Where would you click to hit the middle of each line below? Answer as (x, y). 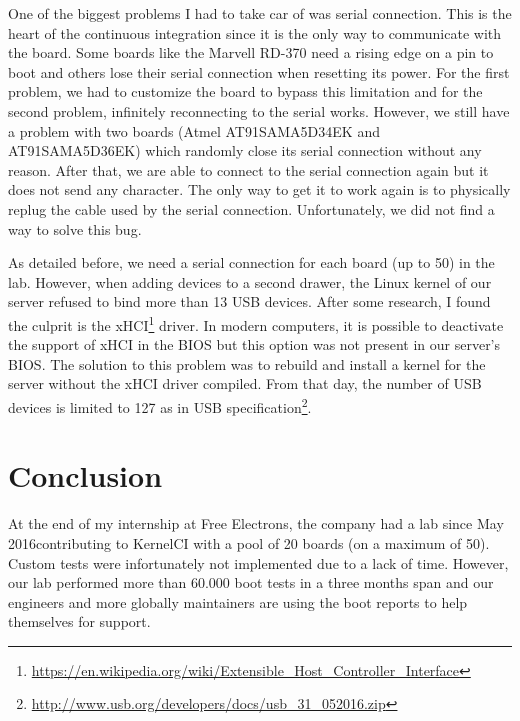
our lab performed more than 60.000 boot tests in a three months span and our (251, 582)
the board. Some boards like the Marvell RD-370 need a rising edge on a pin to (251, 52)
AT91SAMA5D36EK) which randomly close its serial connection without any (245, 150)
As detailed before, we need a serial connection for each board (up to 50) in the (251, 262)
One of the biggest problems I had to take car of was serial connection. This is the (260, 13)
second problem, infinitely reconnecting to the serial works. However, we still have (259, 110)
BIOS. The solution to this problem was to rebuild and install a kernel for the (247, 363)
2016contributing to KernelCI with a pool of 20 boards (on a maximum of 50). (249, 542)
